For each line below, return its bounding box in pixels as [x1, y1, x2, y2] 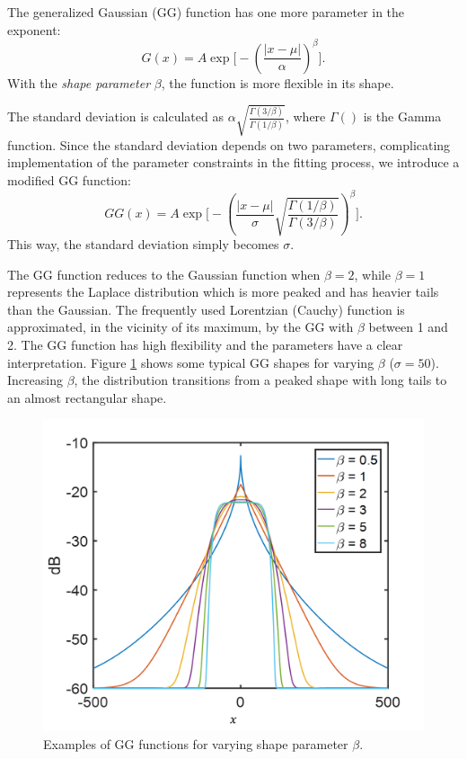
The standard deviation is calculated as [7, 107, 224, 126]
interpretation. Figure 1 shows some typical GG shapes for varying [7, 353, 374, 371]
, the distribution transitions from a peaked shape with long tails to [74, 371, 447, 389]
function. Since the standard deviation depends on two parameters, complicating [7, 135, 451, 154]
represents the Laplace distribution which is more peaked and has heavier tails [7, 282, 439, 301]
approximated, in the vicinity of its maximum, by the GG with [7, 317, 354, 336]
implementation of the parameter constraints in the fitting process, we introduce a [7, 153, 460, 172]
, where [285, 107, 326, 126]
